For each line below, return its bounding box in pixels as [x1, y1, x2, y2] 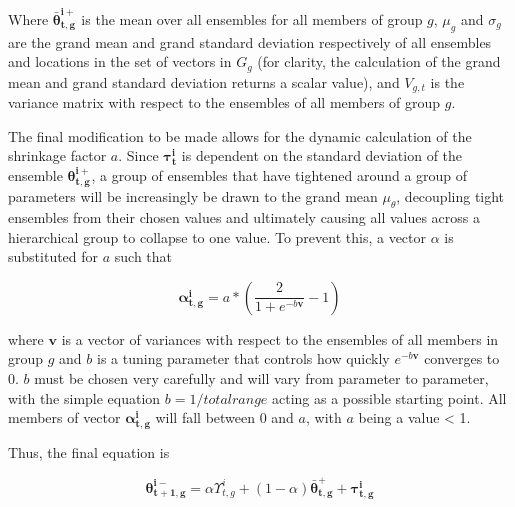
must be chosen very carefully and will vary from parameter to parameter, [34, 367, 489, 388]
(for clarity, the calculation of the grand [257, 51, 501, 72]
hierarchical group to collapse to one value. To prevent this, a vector [8, 226, 426, 247]
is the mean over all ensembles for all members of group [81, 8, 423, 29]
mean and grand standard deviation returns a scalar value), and [8, 71, 400, 92]
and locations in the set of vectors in [8, 51, 232, 72]
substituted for [8, 246, 99, 267]
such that [114, 246, 173, 267]
